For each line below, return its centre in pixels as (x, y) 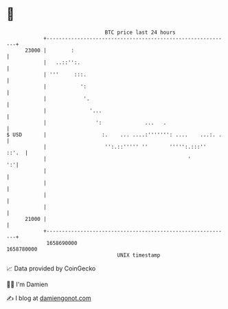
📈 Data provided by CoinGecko (51, 268)
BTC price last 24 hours (140, 32)
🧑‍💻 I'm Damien (27, 284)
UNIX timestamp (139, 255)
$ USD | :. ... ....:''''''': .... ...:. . (114, 135)
